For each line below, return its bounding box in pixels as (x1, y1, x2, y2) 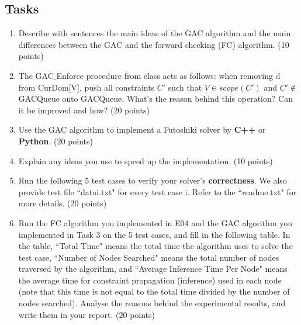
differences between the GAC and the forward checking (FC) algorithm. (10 (18, 38, 289, 50)
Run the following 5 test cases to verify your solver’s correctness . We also (18, 174, 287, 186)
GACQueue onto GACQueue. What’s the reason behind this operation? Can (18, 92, 293, 105)
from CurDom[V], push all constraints (18, 81, 155, 93)
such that (168, 81, 202, 93)
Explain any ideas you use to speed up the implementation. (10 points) (18, 154, 273, 167)
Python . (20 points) (18, 134, 94, 147)
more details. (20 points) (18, 197, 107, 209)
